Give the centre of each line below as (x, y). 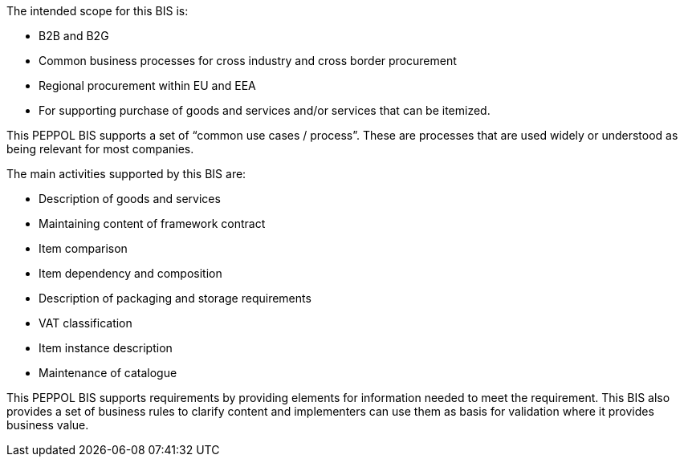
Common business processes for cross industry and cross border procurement (248, 61)
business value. (48, 425)
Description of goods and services (130, 199)
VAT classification (85, 323)
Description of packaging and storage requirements (175, 298)
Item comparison (83, 248)
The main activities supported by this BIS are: (126, 174)
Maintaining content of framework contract (152, 223)
